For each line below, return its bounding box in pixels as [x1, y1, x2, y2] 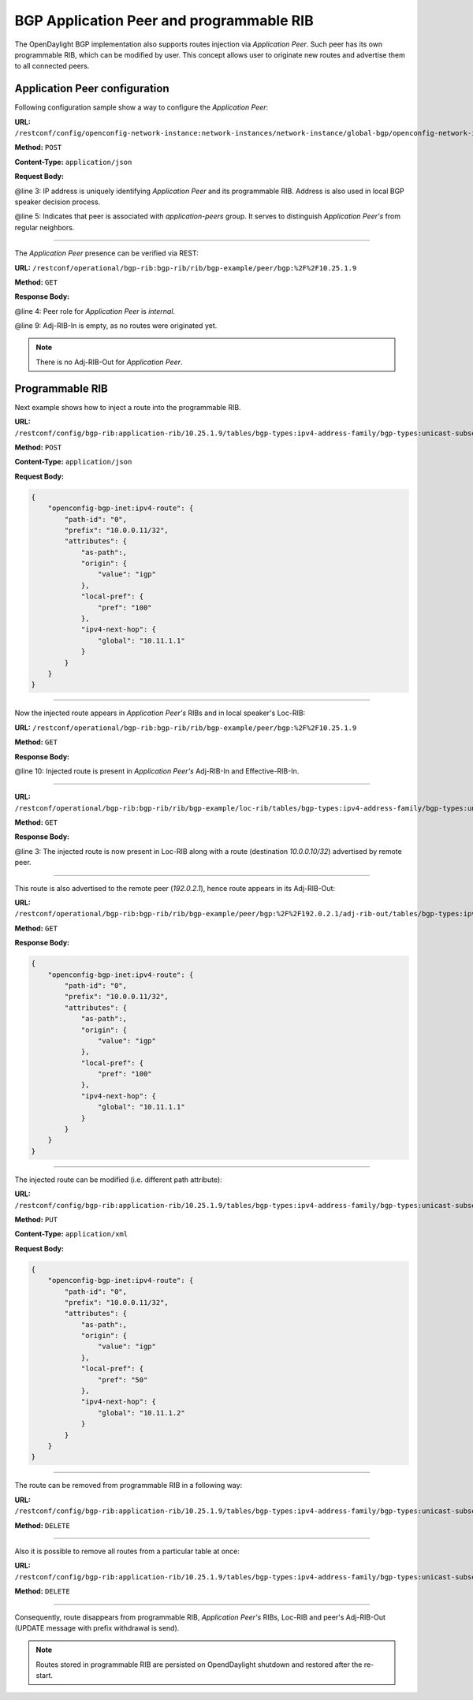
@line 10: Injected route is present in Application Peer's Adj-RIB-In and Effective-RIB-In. [14, 766, 300, 776]
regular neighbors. [14, 222, 75, 232]
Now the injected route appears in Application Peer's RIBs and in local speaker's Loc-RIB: [14, 708, 306, 718]
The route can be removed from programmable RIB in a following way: [14, 1481, 243, 1490]
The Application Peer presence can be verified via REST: [14, 248, 199, 258]
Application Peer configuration [14, 82, 169, 95]
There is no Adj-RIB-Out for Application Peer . [35, 357, 183, 367]
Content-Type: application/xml [14, 1229, 128, 1239]
